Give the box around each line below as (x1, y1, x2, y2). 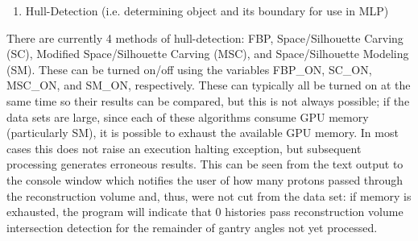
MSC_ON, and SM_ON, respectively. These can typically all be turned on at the (6, 77, 411, 93)
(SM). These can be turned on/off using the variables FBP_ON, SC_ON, (6, 60, 372, 77)
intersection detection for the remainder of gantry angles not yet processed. (6, 218, 378, 235)
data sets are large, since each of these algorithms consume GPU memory (6, 108, 369, 125)
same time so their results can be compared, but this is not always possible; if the (6, 92, 410, 109)
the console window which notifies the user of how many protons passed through (6, 171, 404, 188)
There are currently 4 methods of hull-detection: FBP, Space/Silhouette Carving (6, 29, 404, 46)
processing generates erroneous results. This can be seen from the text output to (6, 156, 404, 172)
